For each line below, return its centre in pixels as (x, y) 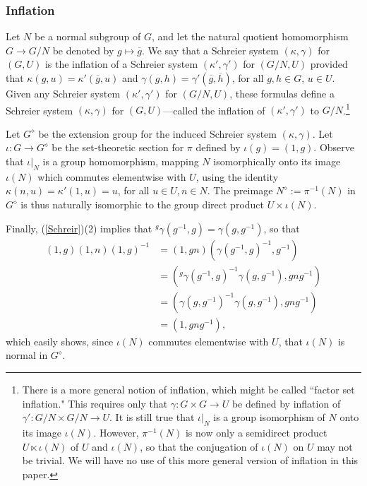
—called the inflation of (214, 110)
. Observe (334, 147)
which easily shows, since (60, 341)
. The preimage (240, 190)
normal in (27, 355)
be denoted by (83, 50)
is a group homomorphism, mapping (121, 161)
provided (329, 64)
